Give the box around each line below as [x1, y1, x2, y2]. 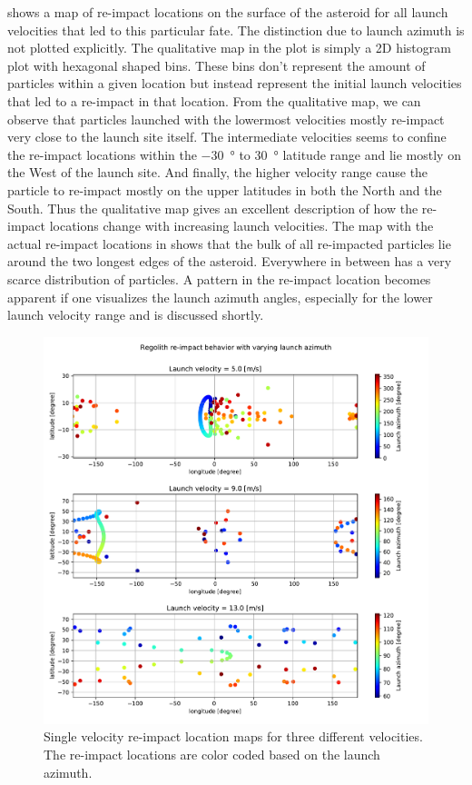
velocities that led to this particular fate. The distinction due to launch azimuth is [7, 20, 465, 39]
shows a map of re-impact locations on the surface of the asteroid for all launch [7, 3, 448, 21]
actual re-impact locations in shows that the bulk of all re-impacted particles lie [7, 234, 451, 253]
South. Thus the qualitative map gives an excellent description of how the [7, 198, 418, 217]
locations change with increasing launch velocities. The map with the [49, 216, 434, 235]
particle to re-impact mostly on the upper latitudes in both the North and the [7, 180, 442, 199]
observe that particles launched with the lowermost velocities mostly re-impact [7, 109, 445, 128]
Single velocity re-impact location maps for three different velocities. [44, 727, 423, 746]
